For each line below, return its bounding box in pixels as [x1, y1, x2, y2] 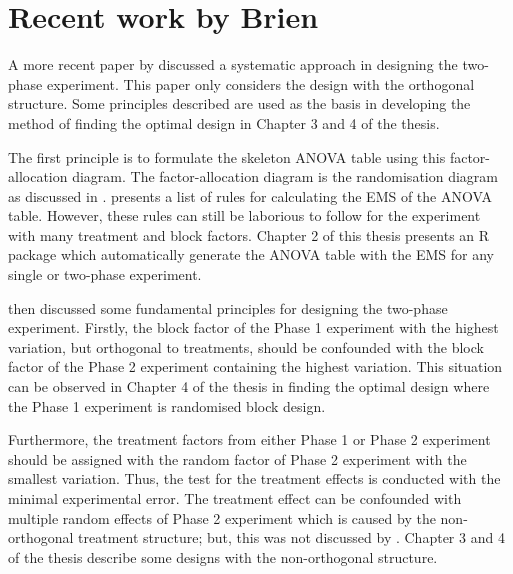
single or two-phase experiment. [8, 264, 202, 285]
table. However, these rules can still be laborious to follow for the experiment [8, 205, 481, 226]
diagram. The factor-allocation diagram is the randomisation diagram [72, 166, 498, 187]
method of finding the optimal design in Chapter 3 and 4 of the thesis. [8, 112, 440, 133]
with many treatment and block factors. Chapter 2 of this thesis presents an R [8, 224, 490, 245]
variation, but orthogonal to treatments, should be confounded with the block [8, 336, 484, 357]
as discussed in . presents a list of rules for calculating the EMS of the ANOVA [8, 185, 492, 206]
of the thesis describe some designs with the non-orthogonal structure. [8, 546, 438, 567]
